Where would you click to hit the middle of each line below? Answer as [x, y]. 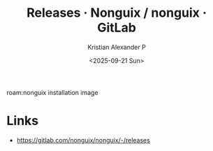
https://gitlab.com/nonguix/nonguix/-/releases [83, 140]
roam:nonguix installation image [52, 92]
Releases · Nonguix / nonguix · [117, 13]
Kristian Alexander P [117, 47]
